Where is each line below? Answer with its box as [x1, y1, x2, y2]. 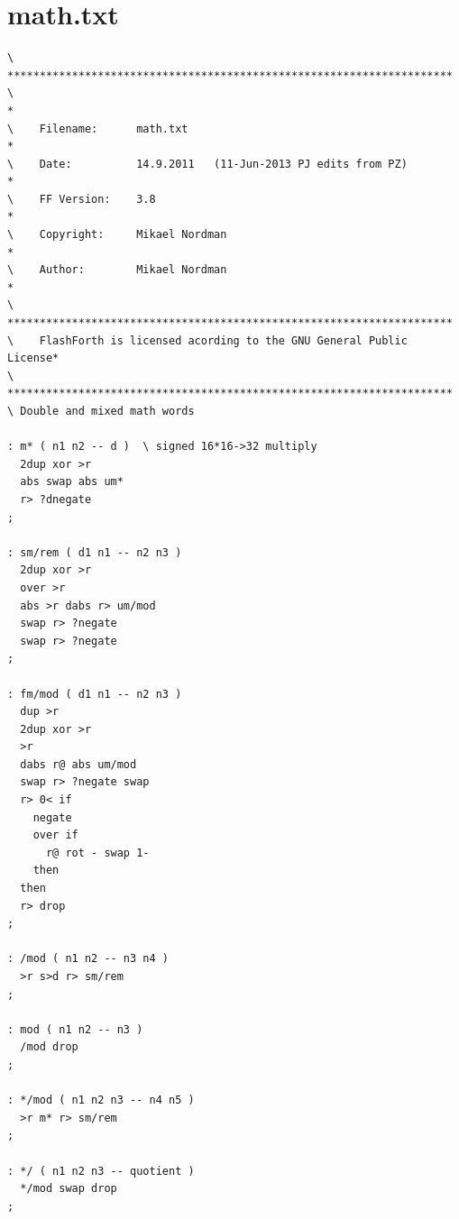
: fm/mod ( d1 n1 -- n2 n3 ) [7, 687, 182, 701]
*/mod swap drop [20, 1182, 117, 1196]
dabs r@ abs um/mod [20, 757, 137, 771]
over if [32, 829, 78, 842]
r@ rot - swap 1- [45, 846, 150, 859]
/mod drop [20, 1040, 78, 1054]
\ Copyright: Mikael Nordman [7, 228, 227, 242]
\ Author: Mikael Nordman [7, 263, 227, 277]
